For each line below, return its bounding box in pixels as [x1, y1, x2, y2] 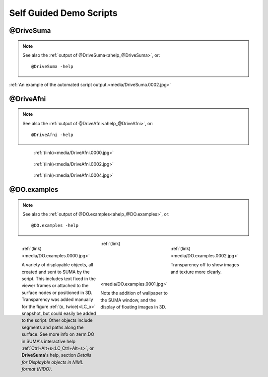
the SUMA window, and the [100, 297, 156, 303]
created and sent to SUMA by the [21, 269, 90, 275]
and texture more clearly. [170, 269, 222, 275]
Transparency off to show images [170, 262, 239, 268]
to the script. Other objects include [21, 317, 93, 323]
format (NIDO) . [21, 366, 52, 372]
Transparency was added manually [21, 297, 94, 302]
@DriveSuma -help [31, 64, 73, 70]
